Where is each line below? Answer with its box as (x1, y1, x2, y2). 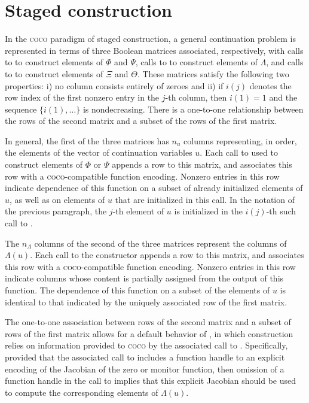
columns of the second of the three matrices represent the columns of (34, 237, 287, 249)
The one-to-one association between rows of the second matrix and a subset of (5, 316, 291, 328)
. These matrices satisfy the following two (137, 67, 289, 80)
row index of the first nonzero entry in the (5, 91, 160, 104)
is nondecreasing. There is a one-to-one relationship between (82, 102, 304, 115)
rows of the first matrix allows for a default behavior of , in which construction (5, 327, 293, 340)
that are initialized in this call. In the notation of (115, 193, 295, 205)
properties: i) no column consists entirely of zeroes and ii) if (5, 79, 224, 92)
